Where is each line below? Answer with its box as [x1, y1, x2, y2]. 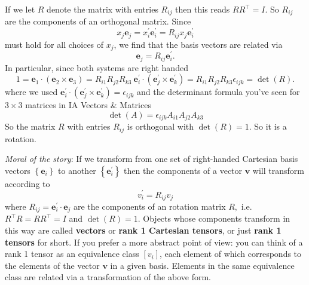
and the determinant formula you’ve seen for [137, 85, 300, 98]
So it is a [254, 120, 287, 133]
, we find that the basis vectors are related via [114, 38, 283, 50]
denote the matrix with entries [47, 3, 158, 15]
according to [5, 177, 50, 189]
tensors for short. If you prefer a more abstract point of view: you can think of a [5, 235, 303, 248]
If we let [5, 3, 35, 15]
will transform [252, 164, 304, 176]
